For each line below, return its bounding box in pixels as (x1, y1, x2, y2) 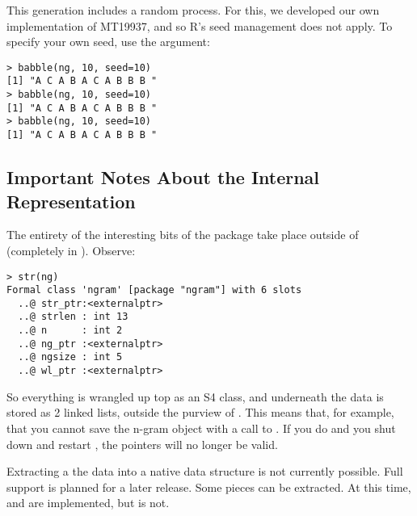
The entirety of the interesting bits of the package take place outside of (6, 226, 359, 243)
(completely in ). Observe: (6, 241, 136, 258)
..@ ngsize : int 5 (18, 351, 123, 363)
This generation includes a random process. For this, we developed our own (6, 2, 380, 18)
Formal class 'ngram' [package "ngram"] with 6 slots (6, 284, 302, 296)
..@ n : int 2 (18, 325, 123, 337)
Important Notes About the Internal (6, 165, 320, 190)
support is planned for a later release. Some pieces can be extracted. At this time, (6, 478, 411, 495)
